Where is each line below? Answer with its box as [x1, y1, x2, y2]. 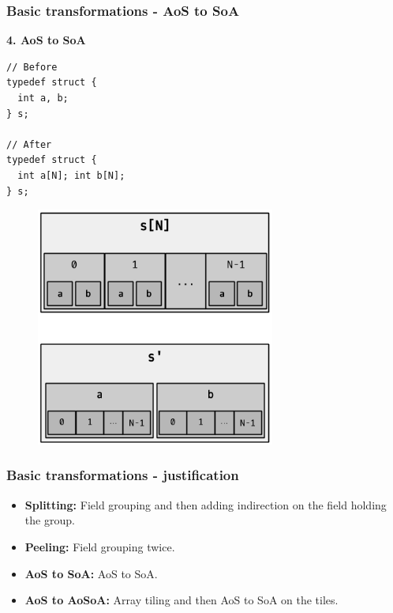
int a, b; [17, 93, 69, 104]
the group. [24, 512, 75, 528]
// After [6, 138, 52, 150]
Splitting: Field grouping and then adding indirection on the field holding [24, 496, 387, 513]
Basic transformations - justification [6, 465, 239, 485]
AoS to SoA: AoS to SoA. [24, 565, 158, 581]
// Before [6, 61, 58, 73]
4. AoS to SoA [6, 32, 86, 48]
